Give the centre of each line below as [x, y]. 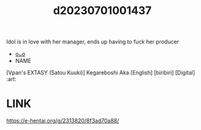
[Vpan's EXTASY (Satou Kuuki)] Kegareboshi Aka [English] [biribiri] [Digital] [101, 73]
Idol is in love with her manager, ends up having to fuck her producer [93, 42]
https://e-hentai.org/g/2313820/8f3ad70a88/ [63, 121]
